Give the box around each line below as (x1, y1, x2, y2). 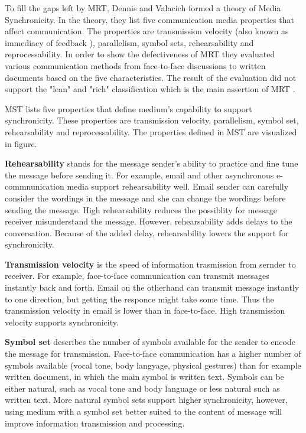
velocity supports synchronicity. (5, 315, 119, 328)
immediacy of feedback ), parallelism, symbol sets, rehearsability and (5, 36, 254, 48)
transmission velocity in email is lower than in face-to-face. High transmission (5, 304, 285, 317)
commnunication (5, 180, 64, 193)
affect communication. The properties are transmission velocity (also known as (5, 25, 289, 37)
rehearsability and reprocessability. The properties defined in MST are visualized (5, 125, 297, 138)
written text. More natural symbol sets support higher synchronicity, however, (5, 393, 288, 406)
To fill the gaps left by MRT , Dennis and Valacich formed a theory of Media (5, 2, 281, 14)
